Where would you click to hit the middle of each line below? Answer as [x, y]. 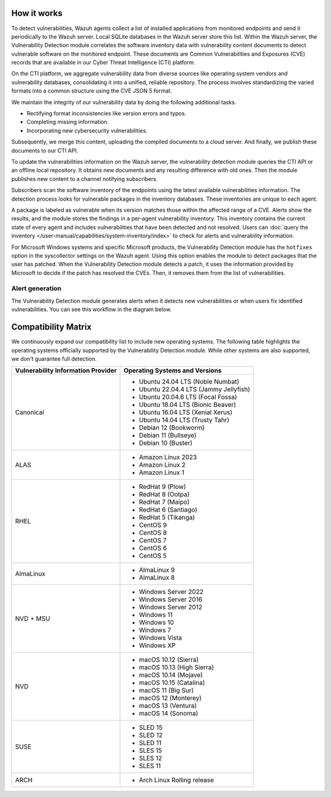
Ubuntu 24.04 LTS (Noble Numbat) [189, 382]
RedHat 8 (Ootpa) [164, 495]
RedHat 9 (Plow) [162, 487]
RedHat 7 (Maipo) [164, 502]
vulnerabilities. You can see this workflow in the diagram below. [91, 309]
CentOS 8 [153, 533]
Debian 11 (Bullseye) [168, 436]
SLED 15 [150, 728]
